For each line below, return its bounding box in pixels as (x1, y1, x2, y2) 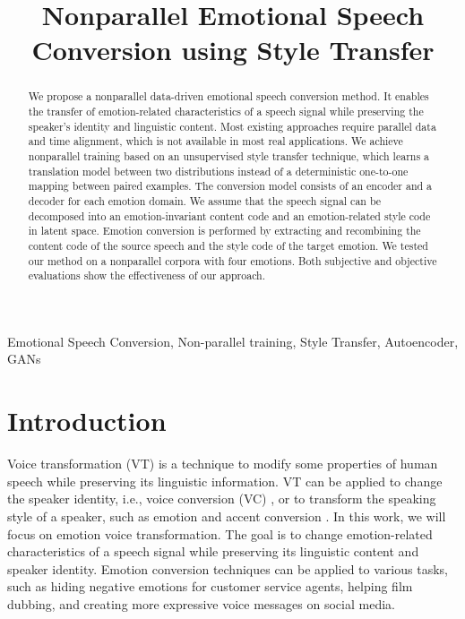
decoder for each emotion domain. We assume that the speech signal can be (28, 193, 382, 208)
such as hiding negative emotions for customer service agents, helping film (7, 577, 413, 596)
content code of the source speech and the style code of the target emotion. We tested (28, 237, 428, 253)
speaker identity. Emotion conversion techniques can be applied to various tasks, (7, 559, 448, 578)
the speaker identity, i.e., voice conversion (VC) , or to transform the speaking (7, 489, 436, 508)
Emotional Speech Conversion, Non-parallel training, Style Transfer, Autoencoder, (7, 331, 459, 350)
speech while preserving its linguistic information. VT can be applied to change (7, 471, 443, 490)
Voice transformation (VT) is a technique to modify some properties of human (7, 454, 438, 473)
